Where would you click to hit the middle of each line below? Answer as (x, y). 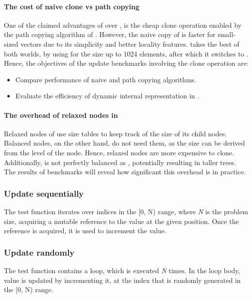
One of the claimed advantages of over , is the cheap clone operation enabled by (123, 25)
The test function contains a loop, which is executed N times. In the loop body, (122, 270)
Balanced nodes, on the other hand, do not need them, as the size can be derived (125, 143)
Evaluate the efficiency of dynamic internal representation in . (107, 96)
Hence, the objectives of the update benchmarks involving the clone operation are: (126, 63)
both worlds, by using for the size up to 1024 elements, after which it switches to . (126, 53)
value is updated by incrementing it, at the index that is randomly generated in (122, 280)
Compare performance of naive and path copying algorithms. (106, 79)
